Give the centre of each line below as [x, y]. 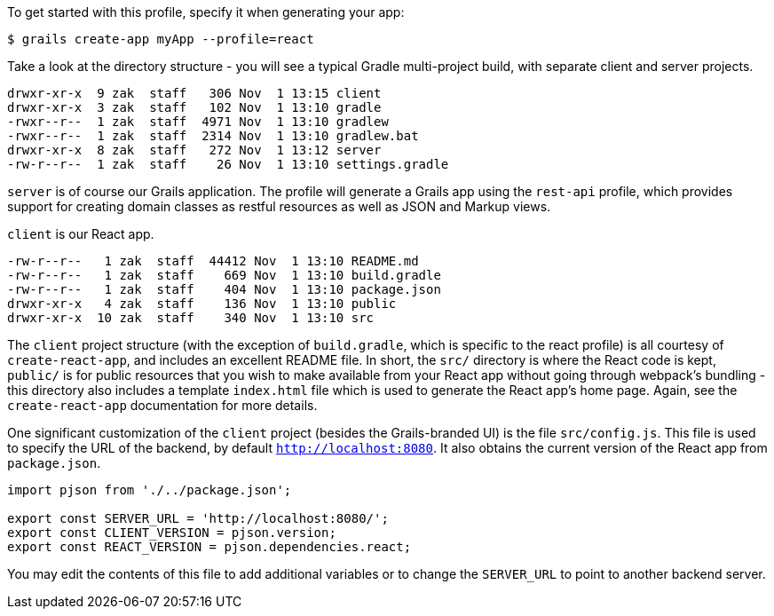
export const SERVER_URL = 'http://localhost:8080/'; [198, 518]
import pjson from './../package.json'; [150, 490]
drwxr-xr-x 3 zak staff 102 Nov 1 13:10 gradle [194, 107]
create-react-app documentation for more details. [162, 405]
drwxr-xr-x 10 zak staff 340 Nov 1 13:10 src [191, 318]
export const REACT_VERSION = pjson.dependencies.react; [209, 547]
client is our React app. [81, 234]
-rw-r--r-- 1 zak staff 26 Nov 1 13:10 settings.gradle [228, 164]
